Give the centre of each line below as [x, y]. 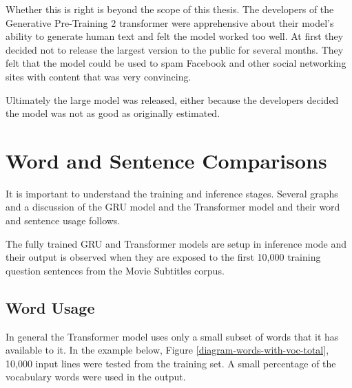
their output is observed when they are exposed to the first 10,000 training [163, 257]
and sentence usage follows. [63, 220]
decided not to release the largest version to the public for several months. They [175, 49]
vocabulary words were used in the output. [96, 377]
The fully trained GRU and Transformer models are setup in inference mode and [176, 243]
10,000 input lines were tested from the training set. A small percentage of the [171, 363]
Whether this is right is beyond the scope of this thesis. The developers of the [170, 9]
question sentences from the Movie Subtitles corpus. [115, 270]
